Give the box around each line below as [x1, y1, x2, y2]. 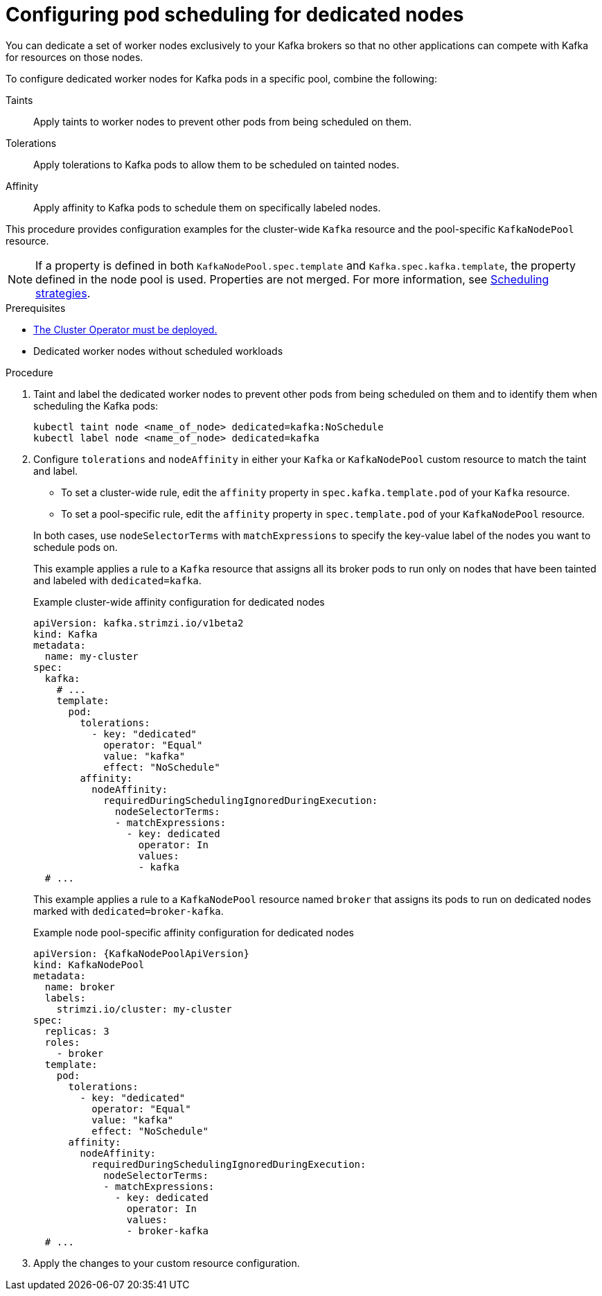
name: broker [44, 981, 116, 992]
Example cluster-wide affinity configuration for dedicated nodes [33, 595, 325, 608]
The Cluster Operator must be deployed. [33, 323, 218, 335]
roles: [44, 1036, 80, 1048]
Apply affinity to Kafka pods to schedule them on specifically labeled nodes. [33, 201, 381, 213]
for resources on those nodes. [6, 51, 143, 63]
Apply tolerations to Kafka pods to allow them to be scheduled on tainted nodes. [33, 158, 400, 170]
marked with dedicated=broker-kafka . [33, 904, 224, 917]
